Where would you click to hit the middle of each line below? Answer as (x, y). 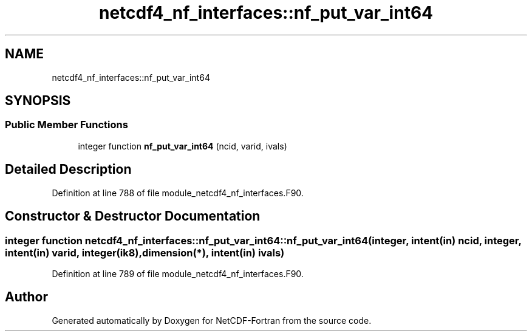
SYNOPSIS (38, 101)
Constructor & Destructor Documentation (133, 216)
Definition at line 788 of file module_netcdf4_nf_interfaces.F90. (178, 193)
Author (26, 297)
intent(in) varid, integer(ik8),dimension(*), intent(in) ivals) (145, 252)
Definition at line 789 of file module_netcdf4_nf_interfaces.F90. (178, 273)
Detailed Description (68, 170)
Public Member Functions (66, 125)
